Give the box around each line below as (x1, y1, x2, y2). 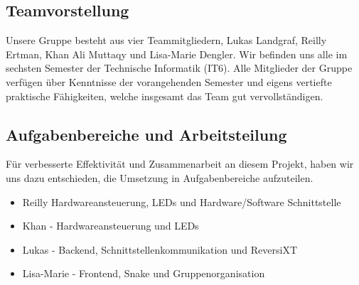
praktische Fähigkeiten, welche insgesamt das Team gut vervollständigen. (6, 88, 323, 103)
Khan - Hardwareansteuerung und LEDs (22, 218, 199, 233)
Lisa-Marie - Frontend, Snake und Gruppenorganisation (22, 266, 265, 281)
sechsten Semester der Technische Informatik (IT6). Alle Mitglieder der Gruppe (6, 60, 353, 75)
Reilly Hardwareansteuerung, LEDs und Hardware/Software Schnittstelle (22, 194, 341, 209)
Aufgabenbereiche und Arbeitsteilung (6, 123, 287, 145)
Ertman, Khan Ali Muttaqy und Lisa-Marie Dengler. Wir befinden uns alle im (6, 46, 348, 61)
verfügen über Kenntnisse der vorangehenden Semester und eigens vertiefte (6, 74, 332, 89)
